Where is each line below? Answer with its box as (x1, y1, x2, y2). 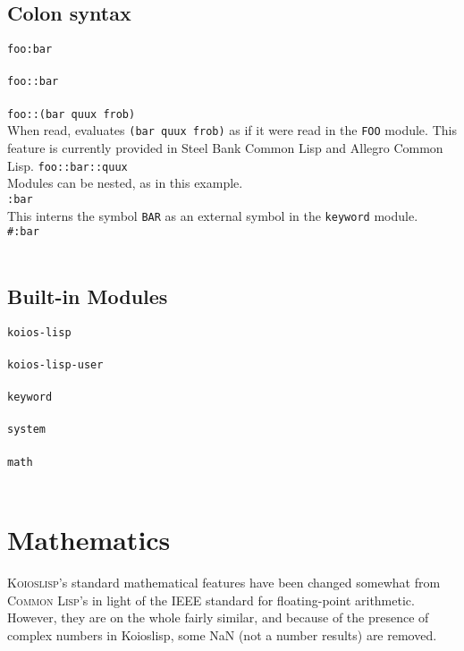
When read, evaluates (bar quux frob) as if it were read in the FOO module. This (7, 121, 457, 139)
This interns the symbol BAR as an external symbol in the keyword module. (7, 206, 418, 224)
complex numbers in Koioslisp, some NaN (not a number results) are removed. (7, 625, 437, 644)
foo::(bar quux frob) (7, 107, 136, 121)
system (7, 423, 46, 436)
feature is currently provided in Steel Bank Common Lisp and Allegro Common (7, 139, 443, 157)
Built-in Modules (7, 282, 168, 309)
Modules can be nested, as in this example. (7, 173, 243, 192)
